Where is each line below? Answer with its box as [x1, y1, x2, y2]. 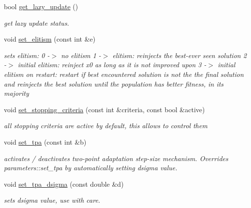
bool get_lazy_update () [4, 1, 78, 11]
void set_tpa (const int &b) [4, 136, 87, 147]
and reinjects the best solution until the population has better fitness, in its [4, 78, 224, 89]
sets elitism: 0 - [4, 50, 50, 60]
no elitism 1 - [61, 50, 101, 60]
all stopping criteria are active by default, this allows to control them [4, 120, 207, 131]
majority [4, 88, 29, 98]
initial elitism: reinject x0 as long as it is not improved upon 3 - [17, 59, 207, 70]
